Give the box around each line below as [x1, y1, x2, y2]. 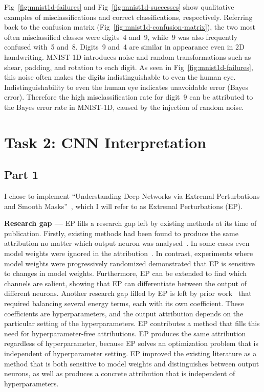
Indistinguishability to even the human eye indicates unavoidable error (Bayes [4, 81, 249, 92]
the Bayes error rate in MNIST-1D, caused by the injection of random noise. [4, 101, 244, 112]
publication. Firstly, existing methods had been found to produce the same [4, 227, 238, 238]
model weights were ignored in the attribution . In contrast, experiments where [4, 248, 253, 259]
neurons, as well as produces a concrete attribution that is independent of [4, 368, 235, 379]
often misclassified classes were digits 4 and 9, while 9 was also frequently [4, 31, 238, 42]
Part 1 [4, 167, 39, 182]
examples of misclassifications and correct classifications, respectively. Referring [4, 11, 253, 22]
